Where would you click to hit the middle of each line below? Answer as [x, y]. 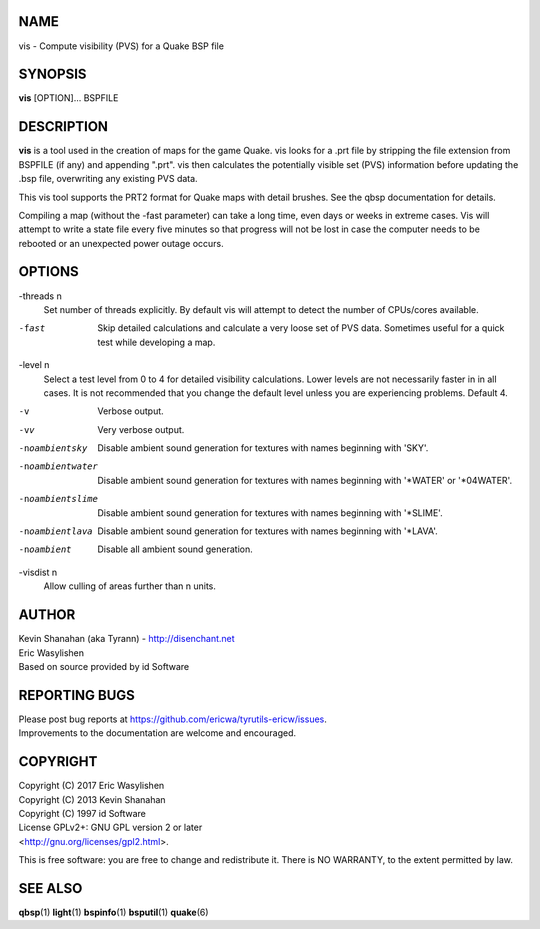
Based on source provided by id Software [104, 666]
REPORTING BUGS [76, 695]
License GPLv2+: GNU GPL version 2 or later [110, 827]
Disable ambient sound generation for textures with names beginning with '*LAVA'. [268, 531]
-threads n [40, 296]
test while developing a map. [156, 342]
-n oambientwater [58, 466]
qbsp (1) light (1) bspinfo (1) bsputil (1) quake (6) [113, 912]
